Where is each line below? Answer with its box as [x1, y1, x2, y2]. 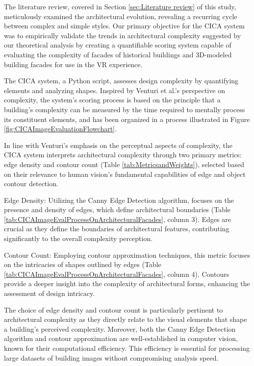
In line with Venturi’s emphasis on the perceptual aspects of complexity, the [4, 140, 232, 150]
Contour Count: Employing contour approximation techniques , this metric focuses [4, 249, 250, 260]
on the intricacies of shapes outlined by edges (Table [4, 259, 161, 269]
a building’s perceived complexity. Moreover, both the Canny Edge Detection [4, 323, 236, 334]
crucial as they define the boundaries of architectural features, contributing [4, 223, 229, 234]
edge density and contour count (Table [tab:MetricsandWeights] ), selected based [4, 159, 245, 169]
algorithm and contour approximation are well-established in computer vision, [4, 333, 238, 343]
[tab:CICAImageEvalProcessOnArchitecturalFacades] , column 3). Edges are [4, 214, 231, 224]
